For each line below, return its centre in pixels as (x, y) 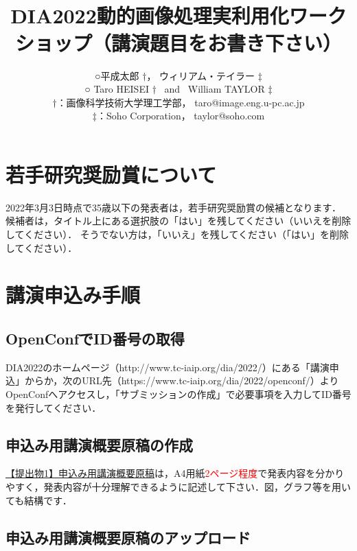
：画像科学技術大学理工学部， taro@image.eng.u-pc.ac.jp (181, 102)
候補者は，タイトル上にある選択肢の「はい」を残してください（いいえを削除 (178, 221)
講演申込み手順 (73, 295)
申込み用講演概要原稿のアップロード (128, 537)
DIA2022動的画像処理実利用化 (150, 15)
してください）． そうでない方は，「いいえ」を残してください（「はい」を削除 (177, 234)
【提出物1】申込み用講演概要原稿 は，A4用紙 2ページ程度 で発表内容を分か (170, 473)
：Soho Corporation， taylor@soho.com (181, 116)
